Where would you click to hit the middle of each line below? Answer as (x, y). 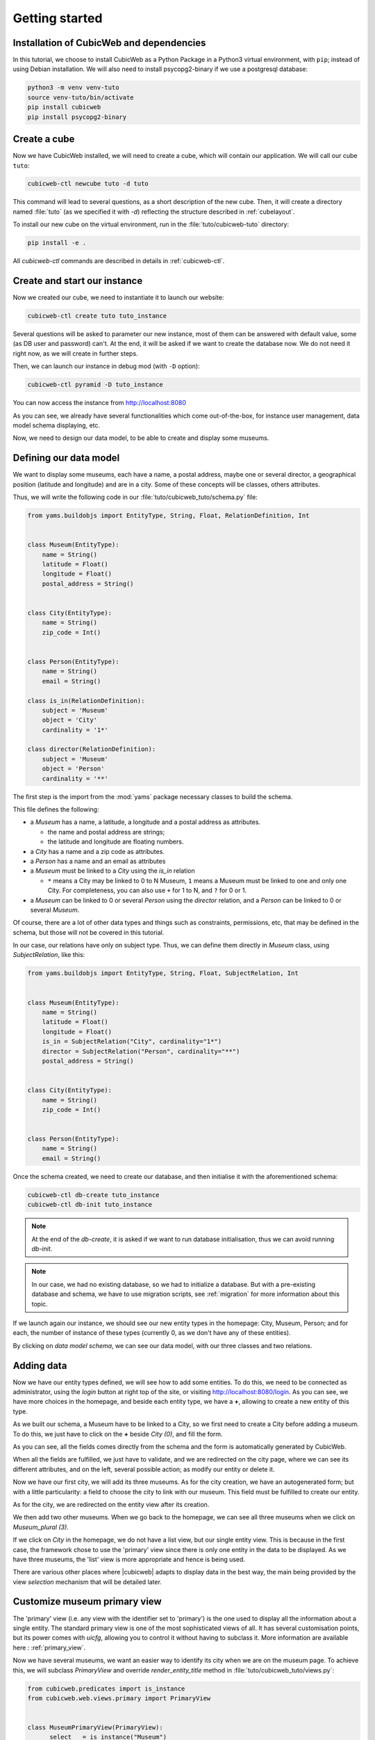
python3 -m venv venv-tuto (73, 88)
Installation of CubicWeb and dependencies (109, 43)
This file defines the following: (56, 809)
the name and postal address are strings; (106, 832)
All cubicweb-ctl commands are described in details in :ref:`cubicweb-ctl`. (119, 261)
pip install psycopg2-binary (77, 117)
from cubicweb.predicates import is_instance (106, 1688)
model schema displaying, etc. (57, 425)
